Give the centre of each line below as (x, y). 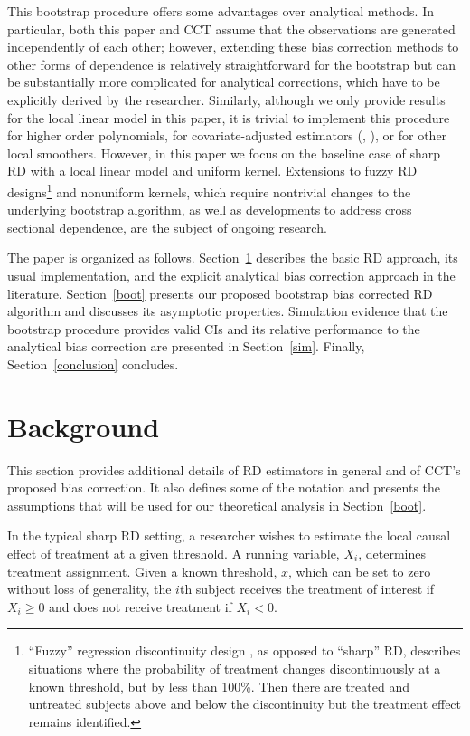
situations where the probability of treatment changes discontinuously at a (235, 668)
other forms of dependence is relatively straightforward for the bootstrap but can (232, 64)
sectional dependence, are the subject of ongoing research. (167, 227)
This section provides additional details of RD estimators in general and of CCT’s (234, 469)
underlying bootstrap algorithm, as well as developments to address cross (210, 210)
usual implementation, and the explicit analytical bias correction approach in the (231, 275)
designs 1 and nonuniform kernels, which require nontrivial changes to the (209, 190)
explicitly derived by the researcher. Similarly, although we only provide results (226, 99)
